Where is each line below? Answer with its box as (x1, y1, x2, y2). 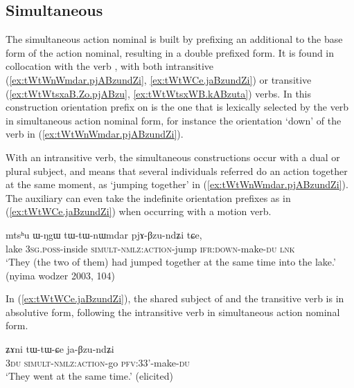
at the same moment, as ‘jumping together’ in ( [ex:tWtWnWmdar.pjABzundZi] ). (6, 177, 348, 192)
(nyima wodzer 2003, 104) (6, 268, 115, 282)
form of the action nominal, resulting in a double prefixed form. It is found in (6, 45, 335, 59)
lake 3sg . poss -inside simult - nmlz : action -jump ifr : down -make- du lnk (6, 241, 295, 255)
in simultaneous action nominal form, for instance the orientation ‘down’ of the (6, 113, 342, 127)
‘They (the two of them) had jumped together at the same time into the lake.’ (6, 255, 336, 269)
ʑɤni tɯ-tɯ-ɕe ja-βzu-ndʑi (6, 342, 114, 356)
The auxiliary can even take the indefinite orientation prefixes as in (6, 190, 291, 205)
